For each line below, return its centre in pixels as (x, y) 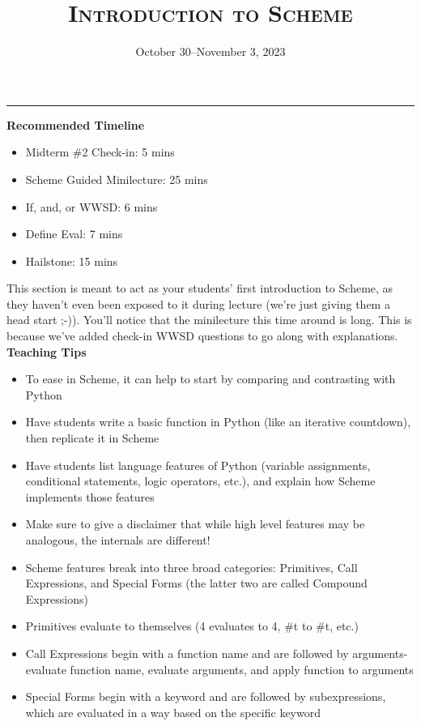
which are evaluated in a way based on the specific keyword (173, 712)
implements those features (90, 496)
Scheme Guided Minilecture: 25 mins (117, 179)
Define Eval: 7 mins (74, 234)
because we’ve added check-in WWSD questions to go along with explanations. (202, 336)
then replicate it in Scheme (92, 438)
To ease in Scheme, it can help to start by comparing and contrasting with (210, 379)
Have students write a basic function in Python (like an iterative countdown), (218, 422)
